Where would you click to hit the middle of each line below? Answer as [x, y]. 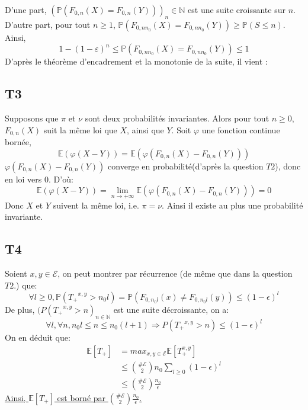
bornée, [18, 142]
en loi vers [23, 179]
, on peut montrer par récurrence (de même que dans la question [175, 273]
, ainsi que [145, 129]
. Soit [181, 129]
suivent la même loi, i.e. [96, 205]
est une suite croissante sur [237, 9]
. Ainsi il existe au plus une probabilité [232, 205]
